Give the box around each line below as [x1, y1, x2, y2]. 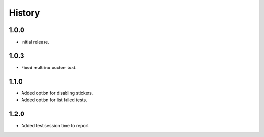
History [9, 7, 40, 18]
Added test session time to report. [21, 123, 90, 129]
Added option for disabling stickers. [21, 90, 93, 96]
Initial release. [21, 39, 49, 45]
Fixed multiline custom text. [21, 64, 77, 70]
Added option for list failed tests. [21, 97, 88, 103]
